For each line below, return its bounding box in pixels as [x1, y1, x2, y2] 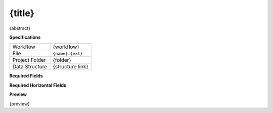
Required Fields [9, 73, 43, 79]
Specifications [9, 34, 41, 40]
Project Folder [12, 57, 46, 64]
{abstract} [9, 25, 31, 31]
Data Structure [12, 63, 48, 70]
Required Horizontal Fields [9, 82, 67, 88]
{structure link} [53, 63, 88, 70]
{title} [9, 8, 35, 19]
